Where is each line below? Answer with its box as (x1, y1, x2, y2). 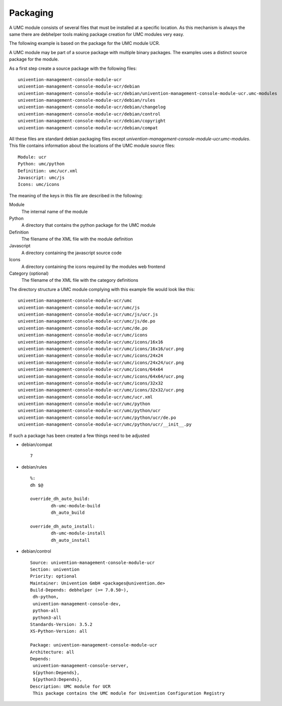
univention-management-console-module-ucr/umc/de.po (18, 325, 148, 331)
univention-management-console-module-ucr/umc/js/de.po (18, 319, 156, 324)
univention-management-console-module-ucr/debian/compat (18, 125, 158, 130)
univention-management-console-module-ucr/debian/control (18, 111, 161, 117)
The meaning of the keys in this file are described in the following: (9, 192, 143, 199)
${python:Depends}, (32, 670, 80, 676)
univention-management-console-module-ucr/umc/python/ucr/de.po (18, 414, 177, 420)
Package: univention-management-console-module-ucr (30, 642, 157, 648)
